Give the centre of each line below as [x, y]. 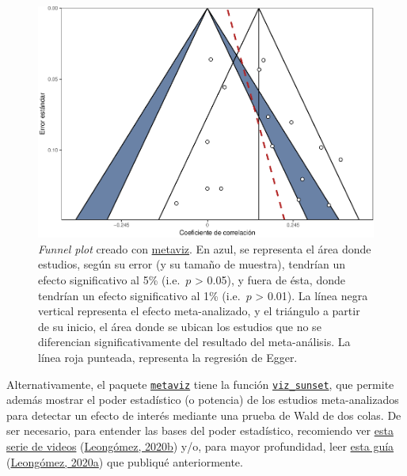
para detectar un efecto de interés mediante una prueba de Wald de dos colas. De [204, 415]
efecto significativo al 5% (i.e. [109, 280]
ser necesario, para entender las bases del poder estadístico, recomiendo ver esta [200, 430]
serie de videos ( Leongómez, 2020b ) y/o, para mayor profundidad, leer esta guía [200, 446]
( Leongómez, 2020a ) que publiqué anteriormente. [125, 461]
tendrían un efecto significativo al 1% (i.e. [139, 295]
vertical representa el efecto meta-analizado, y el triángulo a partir [199, 311]
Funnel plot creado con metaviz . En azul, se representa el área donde [205, 248]
